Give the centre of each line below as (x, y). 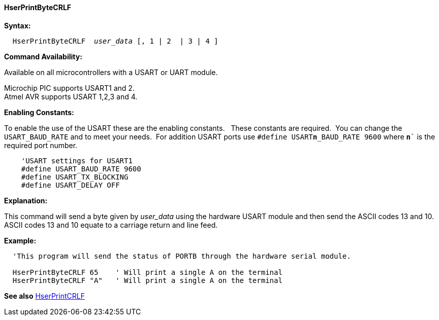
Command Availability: (43, 56)
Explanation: (26, 200)
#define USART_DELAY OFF (70, 185)
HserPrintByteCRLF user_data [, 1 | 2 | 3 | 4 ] (115, 41)
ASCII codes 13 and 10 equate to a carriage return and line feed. (111, 225)
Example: (20, 240)
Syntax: (18, 25)
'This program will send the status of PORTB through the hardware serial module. (182, 256)
